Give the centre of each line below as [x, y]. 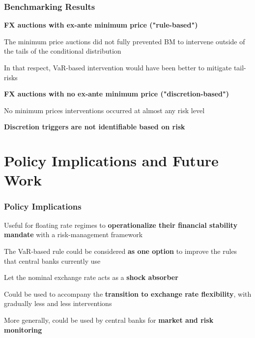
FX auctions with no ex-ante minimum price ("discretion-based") [116, 94]
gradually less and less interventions [58, 303]
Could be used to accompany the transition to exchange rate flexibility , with [128, 293]
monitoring [23, 329]
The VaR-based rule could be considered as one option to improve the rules [121, 251]
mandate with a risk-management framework [73, 234]
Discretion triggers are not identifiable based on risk [95, 127]
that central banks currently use [52, 261]
